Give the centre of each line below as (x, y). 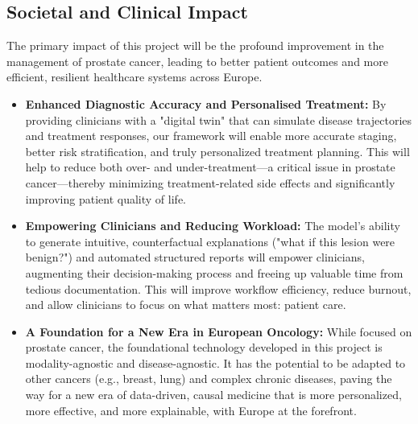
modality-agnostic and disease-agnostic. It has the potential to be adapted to (215, 362)
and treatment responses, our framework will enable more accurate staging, (211, 136)
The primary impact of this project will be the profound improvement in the (195, 45)
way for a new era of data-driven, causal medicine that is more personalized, (213, 395)
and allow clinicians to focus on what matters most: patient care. (186, 305)
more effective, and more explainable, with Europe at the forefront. (191, 410)
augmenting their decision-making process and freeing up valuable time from (214, 272)
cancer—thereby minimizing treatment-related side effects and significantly (210, 182)
